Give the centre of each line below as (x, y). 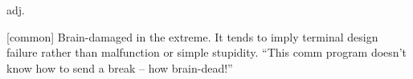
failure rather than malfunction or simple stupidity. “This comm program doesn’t (206, 52)
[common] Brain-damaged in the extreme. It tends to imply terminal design (192, 36)
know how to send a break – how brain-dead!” (120, 67)
